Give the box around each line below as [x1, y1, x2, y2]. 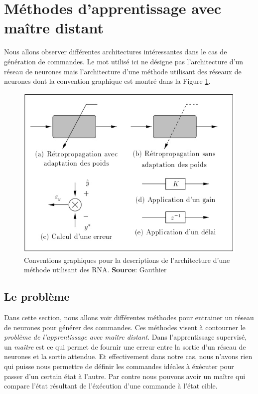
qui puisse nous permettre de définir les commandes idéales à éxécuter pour [4, 361, 234, 372]
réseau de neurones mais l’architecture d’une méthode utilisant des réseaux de [4, 66, 242, 76]
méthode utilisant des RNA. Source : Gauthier [24, 264, 167, 275]
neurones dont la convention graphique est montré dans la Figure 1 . [4, 76, 211, 86]
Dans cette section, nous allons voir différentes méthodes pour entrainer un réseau [4, 312, 254, 323]
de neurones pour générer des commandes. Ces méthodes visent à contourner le [4, 322, 246, 332]
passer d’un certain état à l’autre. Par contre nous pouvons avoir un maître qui [4, 371, 246, 381]
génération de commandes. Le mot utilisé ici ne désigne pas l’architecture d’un [4, 56, 244, 66]
